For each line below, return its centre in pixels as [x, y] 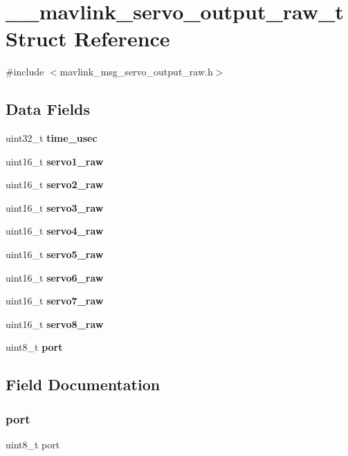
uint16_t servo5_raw [55, 254]
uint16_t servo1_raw [55, 161]
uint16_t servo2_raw [55, 184]
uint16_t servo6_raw [55, 277]
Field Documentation [83, 384]
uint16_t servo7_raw [55, 301]
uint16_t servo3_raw [55, 207]
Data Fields [48, 109]
